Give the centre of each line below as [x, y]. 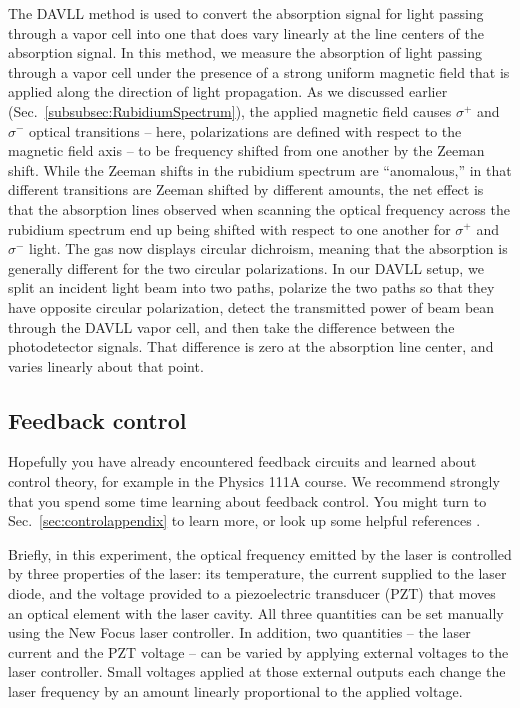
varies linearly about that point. [106, 365]
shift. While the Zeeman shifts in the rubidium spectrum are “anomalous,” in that [260, 169]
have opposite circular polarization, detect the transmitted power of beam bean [251, 306]
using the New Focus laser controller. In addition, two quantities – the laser [239, 632]
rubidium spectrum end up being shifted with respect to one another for [229, 228]
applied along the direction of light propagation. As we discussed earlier [228, 91]
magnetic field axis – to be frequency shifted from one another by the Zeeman [246, 150]
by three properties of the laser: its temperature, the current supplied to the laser [257, 573]
